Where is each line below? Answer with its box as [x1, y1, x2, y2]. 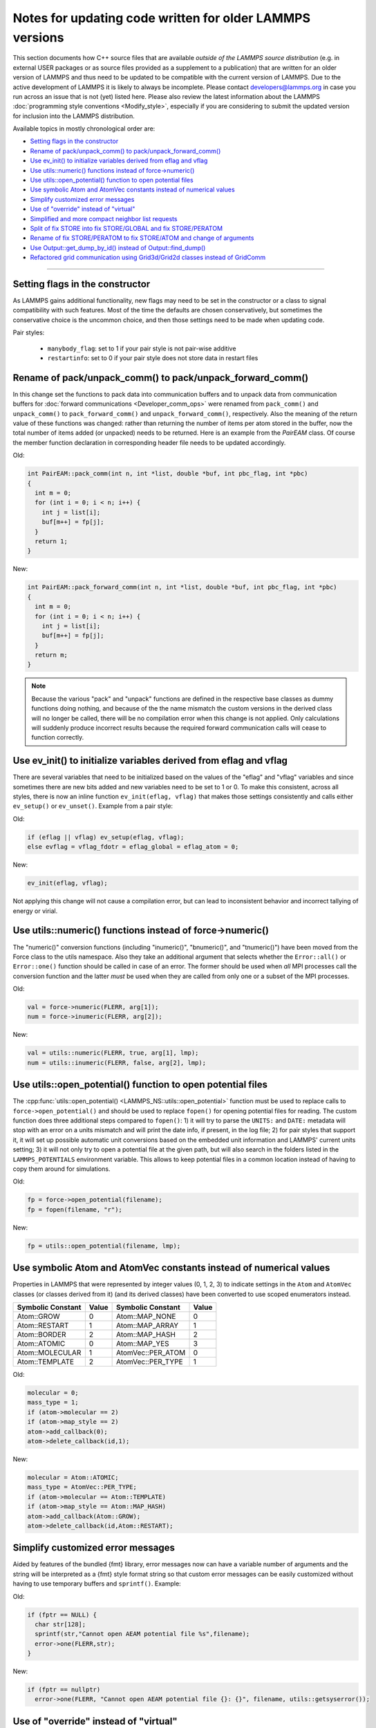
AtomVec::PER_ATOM [115, 1348, 186, 1358]
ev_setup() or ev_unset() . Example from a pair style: [12, 802, 173, 810]
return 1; [35, 537, 68, 545]
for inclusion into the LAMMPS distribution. [12, 111, 135, 120]
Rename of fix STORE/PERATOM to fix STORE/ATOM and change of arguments [30, 234, 254, 242]
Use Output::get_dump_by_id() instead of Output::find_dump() [30, 243, 206, 252]
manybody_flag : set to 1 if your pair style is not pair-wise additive [47, 344, 236, 353]
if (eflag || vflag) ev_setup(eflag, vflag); [27, 833, 185, 841]
